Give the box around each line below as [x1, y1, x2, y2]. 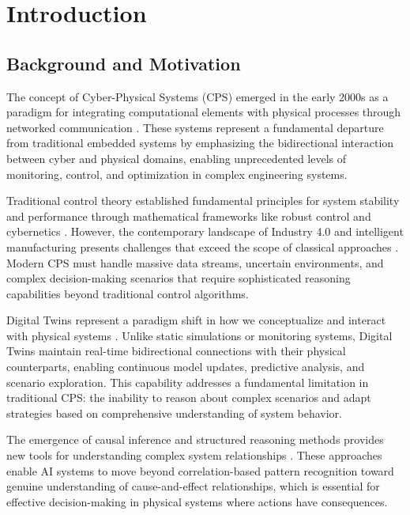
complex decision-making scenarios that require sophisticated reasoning [6, 270, 351, 286]
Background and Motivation [6, 51, 241, 75]
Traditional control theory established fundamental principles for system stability [6, 192, 400, 209]
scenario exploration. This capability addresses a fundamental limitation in [6, 373, 369, 390]
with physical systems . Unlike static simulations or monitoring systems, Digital [6, 327, 393, 343]
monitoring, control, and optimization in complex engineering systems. [6, 165, 348, 182]
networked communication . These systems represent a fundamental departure [6, 119, 384, 135]
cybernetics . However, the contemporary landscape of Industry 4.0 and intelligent [6, 223, 404, 240]
